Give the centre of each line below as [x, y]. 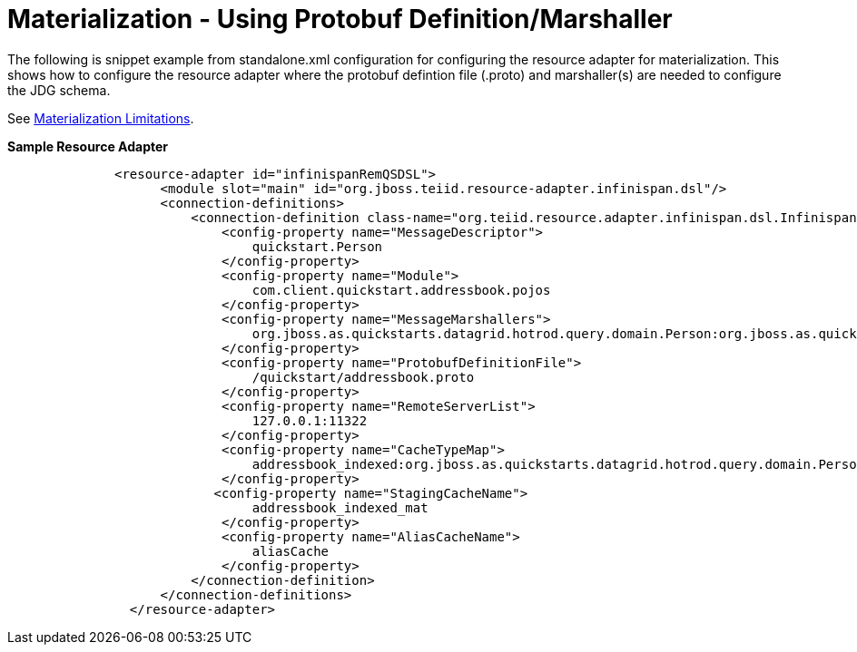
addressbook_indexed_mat [340, 507]
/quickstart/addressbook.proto [363, 377]
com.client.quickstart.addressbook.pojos [401, 290]
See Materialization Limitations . [101, 118]
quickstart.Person [317, 246]
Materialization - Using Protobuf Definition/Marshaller [340, 19]
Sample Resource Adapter [88, 146]
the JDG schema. [59, 90]
